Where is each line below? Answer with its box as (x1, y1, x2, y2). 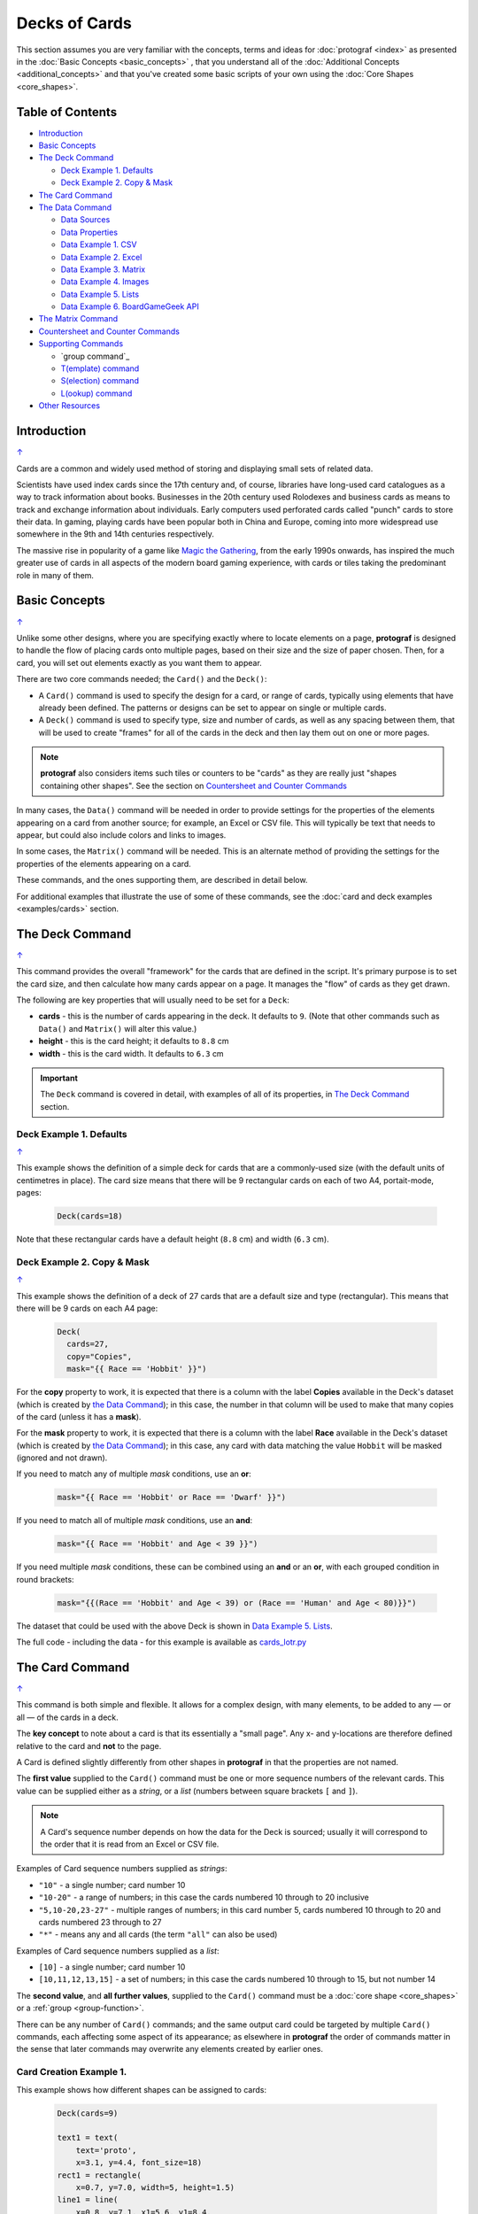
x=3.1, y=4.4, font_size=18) (75, 2157, 203, 2168)
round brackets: (16, 1574, 74, 1584)
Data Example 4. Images (60, 276, 150, 287)
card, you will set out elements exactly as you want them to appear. (16, 657, 263, 668)
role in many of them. (16, 569, 95, 580)
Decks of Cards (16, 13, 132, 33)
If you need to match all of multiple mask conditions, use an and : (16, 1515, 253, 1526)
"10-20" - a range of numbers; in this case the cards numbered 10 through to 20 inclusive (38, 1892, 369, 1903)
